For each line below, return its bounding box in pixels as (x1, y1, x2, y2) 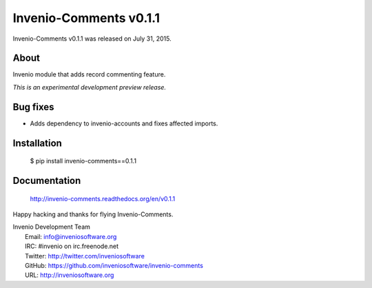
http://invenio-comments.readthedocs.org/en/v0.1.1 (30, 194, 176, 203)
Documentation (12, 174, 81, 186)
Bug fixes (12, 101, 54, 113)
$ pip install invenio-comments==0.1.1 (30, 157, 137, 165)
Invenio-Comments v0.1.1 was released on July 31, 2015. (12, 34, 172, 43)
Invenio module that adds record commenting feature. (12, 70, 166, 79)
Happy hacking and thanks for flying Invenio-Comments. (12, 210, 174, 218)
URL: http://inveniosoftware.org (25, 271, 114, 279)
